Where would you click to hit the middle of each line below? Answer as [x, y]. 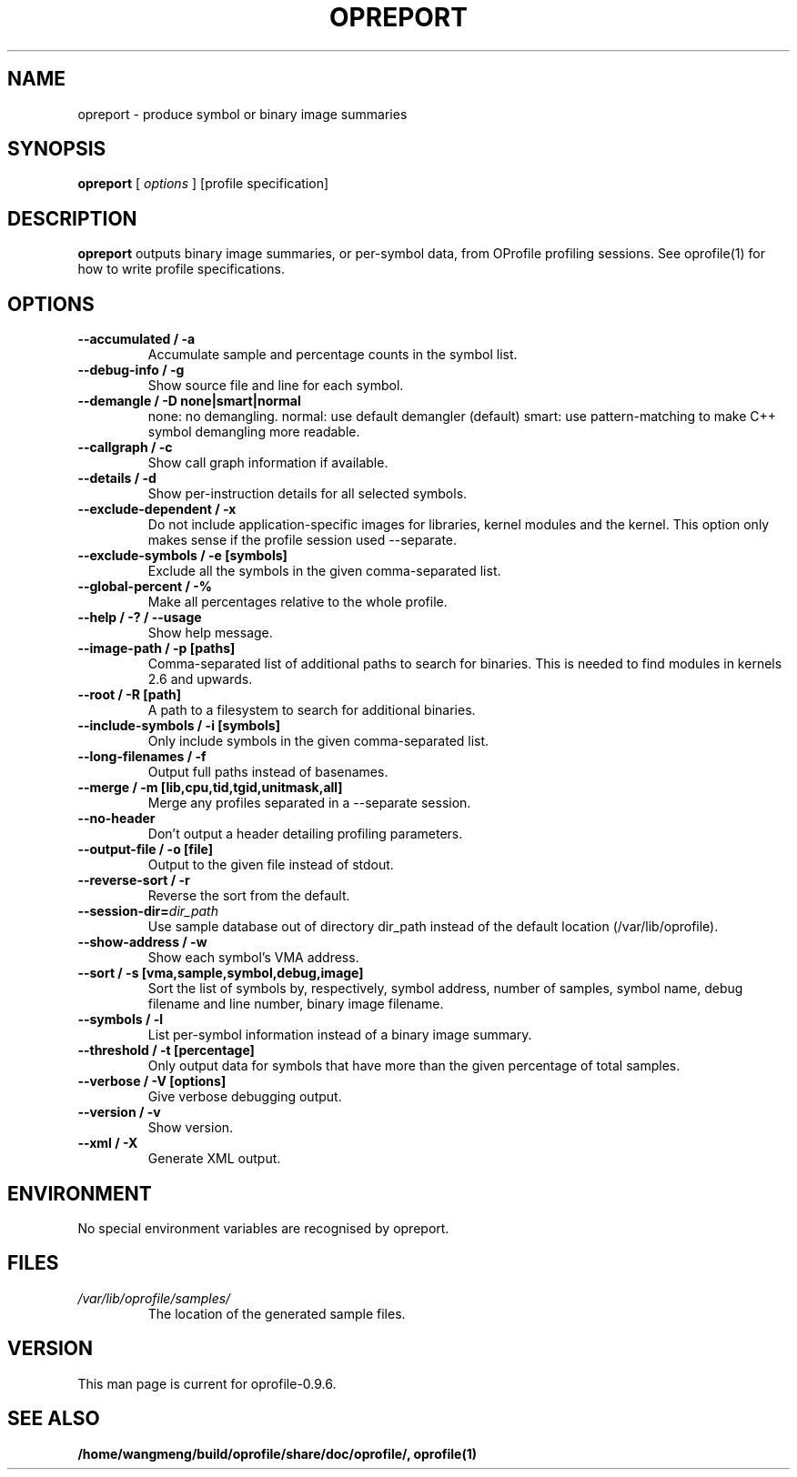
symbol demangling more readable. [254, 432]
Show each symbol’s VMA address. [253, 958]
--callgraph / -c [125, 447]
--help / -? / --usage [140, 618]
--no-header [116, 819]
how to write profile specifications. [181, 269]
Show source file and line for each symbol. [276, 386]
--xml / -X [108, 1143]
